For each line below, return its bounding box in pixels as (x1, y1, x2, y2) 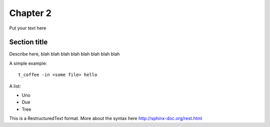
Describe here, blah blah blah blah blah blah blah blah (9, 51, 120, 57)
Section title (9, 38, 48, 46)
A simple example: (9, 60, 47, 66)
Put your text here (9, 25, 46, 31)
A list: (9, 83, 21, 89)
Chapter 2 (9, 7, 52, 18)
